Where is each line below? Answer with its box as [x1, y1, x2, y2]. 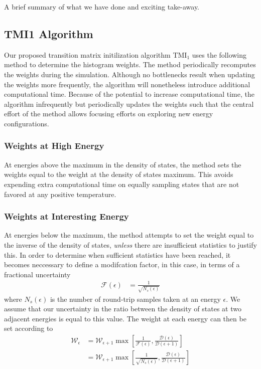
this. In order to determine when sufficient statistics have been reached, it [4, 249, 231, 260]
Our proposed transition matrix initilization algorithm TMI [4, 49, 187, 60]
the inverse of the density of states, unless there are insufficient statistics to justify [4, 239, 257, 250]
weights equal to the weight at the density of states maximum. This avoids [4, 169, 233, 179]
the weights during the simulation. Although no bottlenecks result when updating [4, 69, 255, 79]
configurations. [4, 118, 49, 128]
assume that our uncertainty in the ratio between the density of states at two [4, 303, 241, 314]
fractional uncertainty [4, 269, 71, 279]
